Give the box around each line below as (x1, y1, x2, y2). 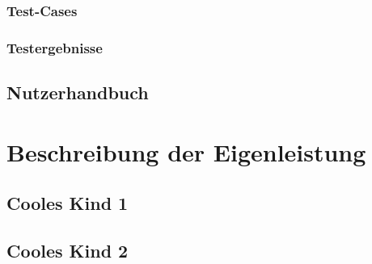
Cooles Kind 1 (6, 191, 129, 216)
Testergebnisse (6, 37, 103, 57)
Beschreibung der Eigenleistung (6, 135, 366, 168)
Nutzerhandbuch (6, 80, 149, 105)
